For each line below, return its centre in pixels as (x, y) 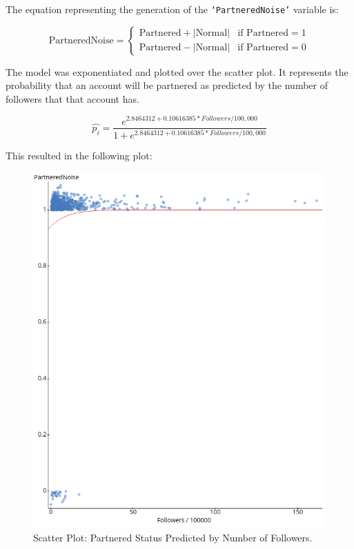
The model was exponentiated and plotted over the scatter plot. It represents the (177, 71)
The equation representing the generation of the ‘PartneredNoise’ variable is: (172, 9)
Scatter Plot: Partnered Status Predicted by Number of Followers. (173, 537)
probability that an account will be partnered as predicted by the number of (167, 85)
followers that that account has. (72, 98)
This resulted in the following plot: (79, 155)
